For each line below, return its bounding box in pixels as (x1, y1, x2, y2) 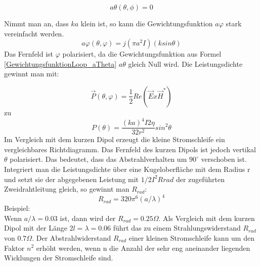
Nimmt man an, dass (4, 18, 69, 28)
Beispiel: (4, 203, 30, 213)
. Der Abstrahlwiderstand (32, 232, 111, 243)
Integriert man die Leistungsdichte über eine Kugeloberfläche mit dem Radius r (4, 163, 250, 174)
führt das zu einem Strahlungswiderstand (113, 223, 241, 233)
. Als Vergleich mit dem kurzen (158, 212, 255, 223)
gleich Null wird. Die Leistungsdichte (128, 58, 243, 69)
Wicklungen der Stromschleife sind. (4, 252, 113, 263)
